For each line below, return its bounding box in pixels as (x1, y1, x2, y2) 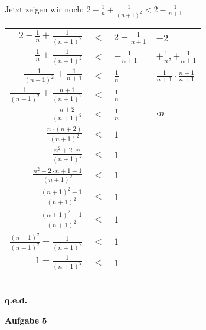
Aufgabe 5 (5, 313, 47, 326)
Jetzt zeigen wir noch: (5, 3, 84, 15)
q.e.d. (5, 294, 28, 306)
